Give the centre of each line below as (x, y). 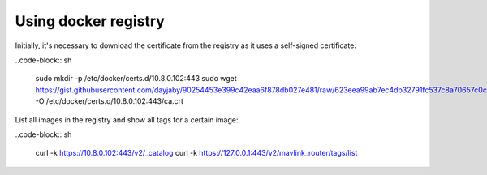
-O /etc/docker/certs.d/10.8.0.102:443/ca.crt (110, 101)
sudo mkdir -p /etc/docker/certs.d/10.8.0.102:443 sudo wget (136, 79)
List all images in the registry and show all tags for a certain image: (127, 120)
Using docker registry (90, 21)
